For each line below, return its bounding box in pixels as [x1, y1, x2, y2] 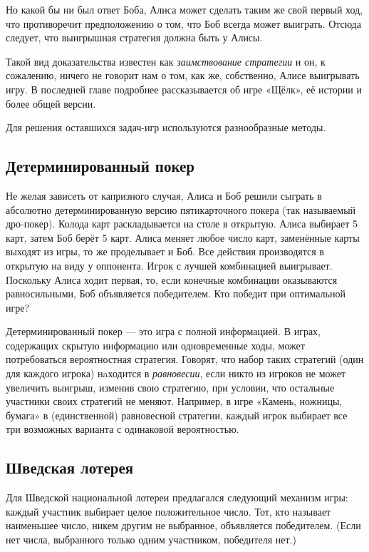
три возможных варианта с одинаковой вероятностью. [6, 421, 239, 436]
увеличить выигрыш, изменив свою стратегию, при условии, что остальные [6, 379, 335, 394]
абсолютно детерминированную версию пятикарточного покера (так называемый [6, 202, 356, 217]
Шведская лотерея [6, 456, 134, 479]
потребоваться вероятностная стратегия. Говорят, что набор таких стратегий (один [6, 352, 364, 367]
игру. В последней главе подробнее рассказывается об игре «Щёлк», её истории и [6, 81, 362, 96]
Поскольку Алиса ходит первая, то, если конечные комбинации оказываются [6, 272, 338, 287]
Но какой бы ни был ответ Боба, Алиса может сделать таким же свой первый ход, [6, 2, 363, 16]
